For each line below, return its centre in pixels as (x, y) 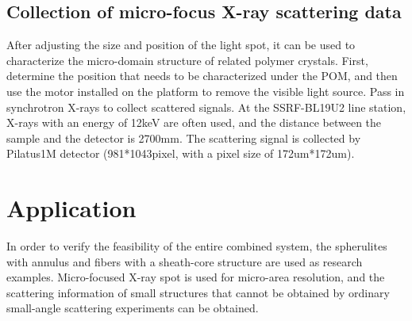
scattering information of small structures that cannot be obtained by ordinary (198, 292)
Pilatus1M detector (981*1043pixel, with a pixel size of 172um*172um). (181, 153)
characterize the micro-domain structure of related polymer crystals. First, (187, 60)
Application (71, 208)
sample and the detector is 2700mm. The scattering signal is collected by (184, 138)
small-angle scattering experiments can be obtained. (133, 308)
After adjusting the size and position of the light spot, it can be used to (181, 45)
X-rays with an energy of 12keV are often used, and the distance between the (194, 122)
